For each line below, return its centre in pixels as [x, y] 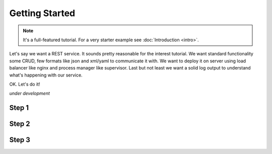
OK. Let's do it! [25, 84]
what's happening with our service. [46, 75]
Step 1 [19, 108]
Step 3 [20, 140]
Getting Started [42, 13]
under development [30, 94]
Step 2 [20, 124]
